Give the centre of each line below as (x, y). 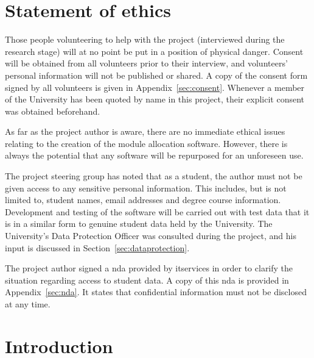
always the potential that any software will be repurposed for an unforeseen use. (154, 155)
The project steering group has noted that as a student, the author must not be (154, 176)
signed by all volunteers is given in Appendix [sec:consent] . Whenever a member (155, 87)
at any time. (28, 304)
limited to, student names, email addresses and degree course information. (143, 200)
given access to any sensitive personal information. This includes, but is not (146, 188)
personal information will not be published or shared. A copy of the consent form (156, 75)
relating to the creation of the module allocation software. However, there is (146, 143)
